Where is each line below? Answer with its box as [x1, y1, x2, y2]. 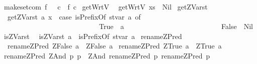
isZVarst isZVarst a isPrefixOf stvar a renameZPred [4, 30, 182, 41]
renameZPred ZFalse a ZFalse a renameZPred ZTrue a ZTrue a [7, 40, 222, 51]
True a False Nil [99, 21, 253, 31]
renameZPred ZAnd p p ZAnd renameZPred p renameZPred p [4, 50, 210, 60]
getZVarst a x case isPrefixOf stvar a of [7, 11, 141, 21]
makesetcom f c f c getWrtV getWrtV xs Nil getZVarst [4, 1, 208, 11]
